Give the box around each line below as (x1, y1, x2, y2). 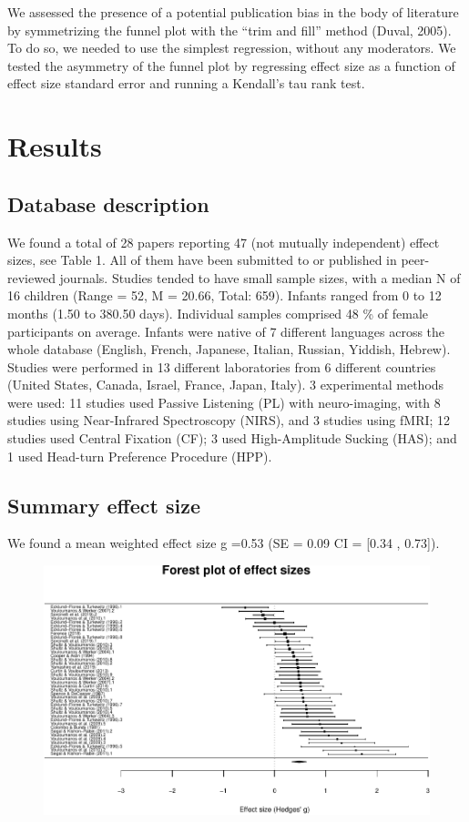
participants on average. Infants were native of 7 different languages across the (7, 321, 445, 340)
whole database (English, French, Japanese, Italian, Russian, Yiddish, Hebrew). (7, 340, 451, 359)
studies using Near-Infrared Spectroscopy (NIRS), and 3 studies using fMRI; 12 (7, 411, 451, 430)
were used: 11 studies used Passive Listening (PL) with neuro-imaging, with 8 (7, 392, 441, 411)
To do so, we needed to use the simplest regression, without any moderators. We (7, 38, 456, 57)
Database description (7, 189, 209, 218)
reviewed (7, 268, 56, 287)
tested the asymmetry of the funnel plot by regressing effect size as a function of (7, 56, 455, 75)
